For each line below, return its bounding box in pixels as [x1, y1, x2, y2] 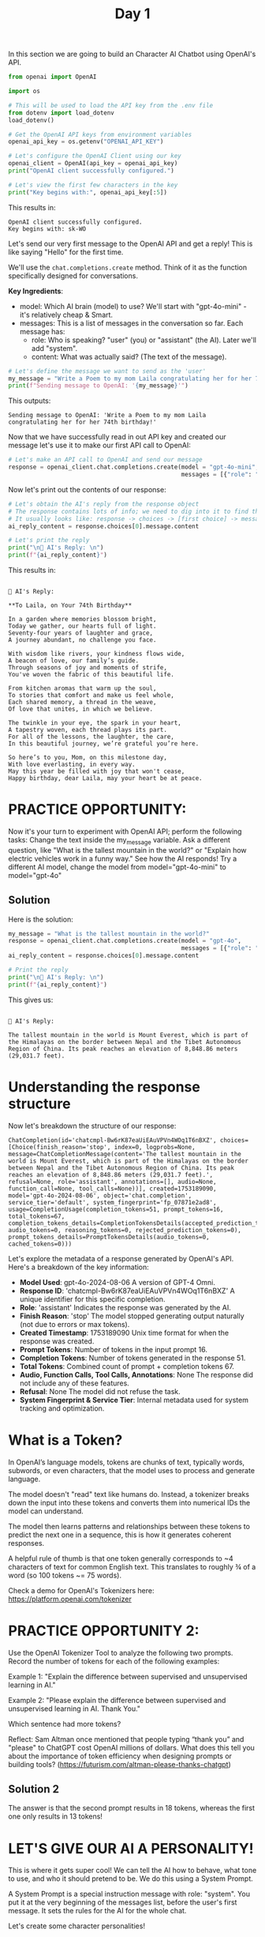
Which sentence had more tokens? [8, 1719, 121, 1728]
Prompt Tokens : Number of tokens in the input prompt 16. [19, 1344, 207, 1354]
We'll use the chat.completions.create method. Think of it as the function [8, 262, 248, 272]
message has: [19, 326, 65, 336]
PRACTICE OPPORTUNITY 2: [8, 1622, 200, 1640]
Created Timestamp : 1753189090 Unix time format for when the [19, 1328, 230, 1337]
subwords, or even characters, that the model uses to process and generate [8, 1465, 255, 1475]
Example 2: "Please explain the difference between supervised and [8, 1695, 226, 1705]
